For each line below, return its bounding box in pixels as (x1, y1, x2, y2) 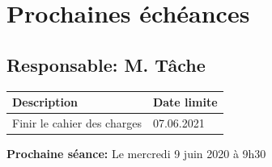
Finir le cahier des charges (12, 114, 142, 131)
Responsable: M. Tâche (6, 52, 206, 77)
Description (12, 94, 79, 111)
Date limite (152, 94, 218, 111)
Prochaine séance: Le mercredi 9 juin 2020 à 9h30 (6, 145, 266, 162)
